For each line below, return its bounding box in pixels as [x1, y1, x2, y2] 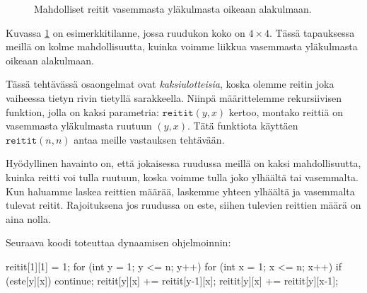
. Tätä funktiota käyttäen [187, 118, 298, 133]
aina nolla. [6, 211, 51, 226]
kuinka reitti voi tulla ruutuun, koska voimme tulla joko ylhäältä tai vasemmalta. [6, 169, 359, 184]
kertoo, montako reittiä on [228, 104, 343, 119]
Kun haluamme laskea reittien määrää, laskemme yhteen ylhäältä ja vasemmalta [6, 183, 355, 198]
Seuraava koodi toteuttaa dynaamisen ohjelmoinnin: [6, 235, 231, 250]
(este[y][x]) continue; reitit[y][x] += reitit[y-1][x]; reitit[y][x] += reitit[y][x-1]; [6, 272, 339, 287]
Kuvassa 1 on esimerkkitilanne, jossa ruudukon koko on [6, 25, 245, 40]
